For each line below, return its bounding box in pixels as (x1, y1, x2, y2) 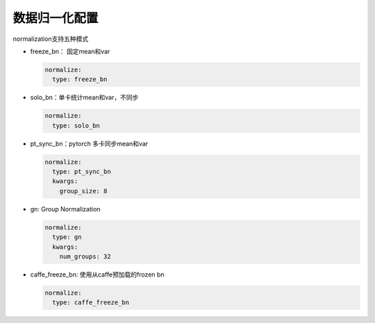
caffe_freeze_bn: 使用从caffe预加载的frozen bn (30, 270, 165, 279)
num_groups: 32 (59, 252, 111, 260)
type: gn (52, 233, 82, 241)
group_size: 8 (59, 187, 108, 195)
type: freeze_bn (52, 76, 108, 83)
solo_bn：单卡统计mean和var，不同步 (30, 94, 139, 102)
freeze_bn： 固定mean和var (30, 47, 110, 55)
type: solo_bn (52, 121, 101, 130)
